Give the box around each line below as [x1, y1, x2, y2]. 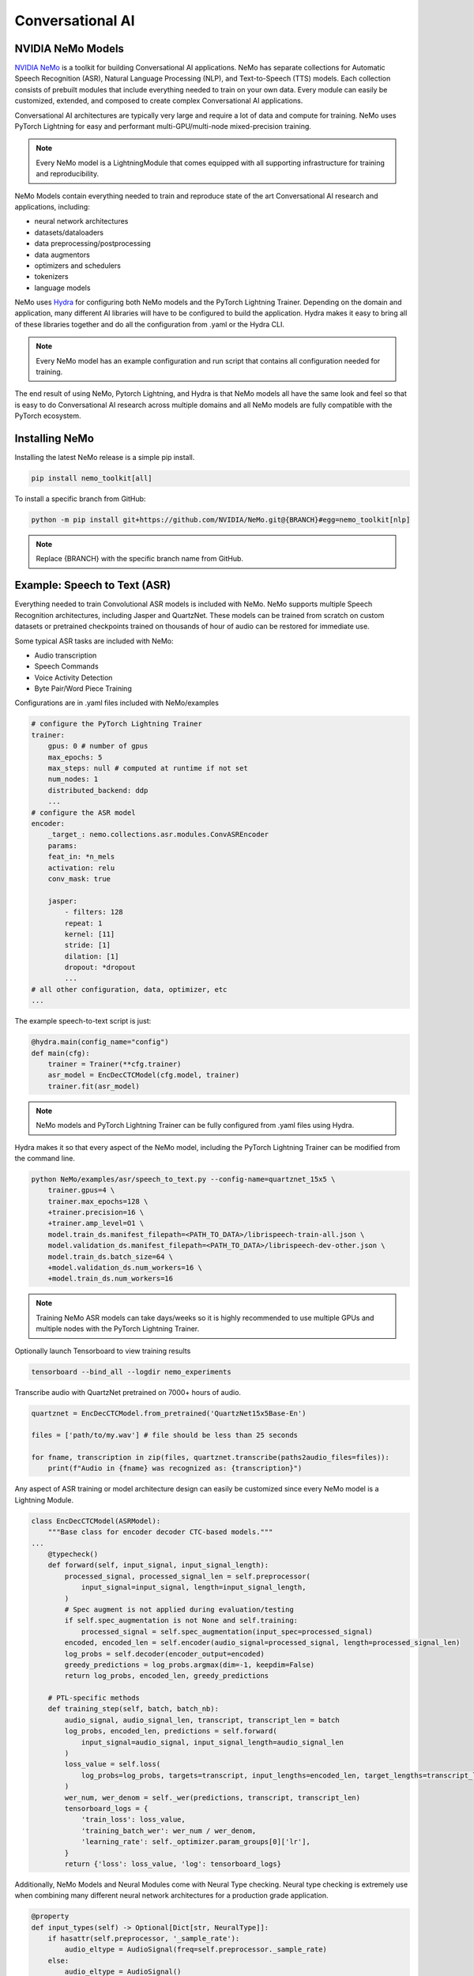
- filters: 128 [64, 907, 124, 917]
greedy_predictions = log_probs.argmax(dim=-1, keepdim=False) [64, 1660, 315, 1669]
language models [34, 283, 91, 292]
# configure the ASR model [31, 808, 136, 817]
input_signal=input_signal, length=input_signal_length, [81, 1583, 307, 1592]
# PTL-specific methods [47, 1694, 140, 1703]
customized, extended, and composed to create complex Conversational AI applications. [14, 96, 303, 106]
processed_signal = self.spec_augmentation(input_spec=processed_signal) [81, 1627, 373, 1636]
